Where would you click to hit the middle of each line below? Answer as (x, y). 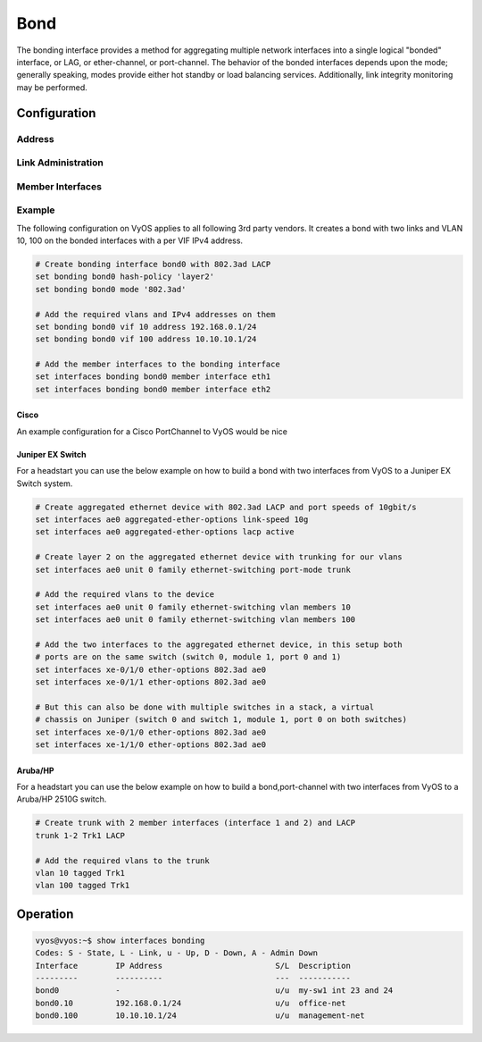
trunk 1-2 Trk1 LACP (80, 835)
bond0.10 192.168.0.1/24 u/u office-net (191, 1003)
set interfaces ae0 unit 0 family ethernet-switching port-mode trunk (193, 569)
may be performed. (52, 87)
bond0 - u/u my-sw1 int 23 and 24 (214, 991)
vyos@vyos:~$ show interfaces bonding (120, 940)
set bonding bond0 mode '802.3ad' (111, 289)
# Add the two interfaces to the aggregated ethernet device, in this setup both (219, 644)
